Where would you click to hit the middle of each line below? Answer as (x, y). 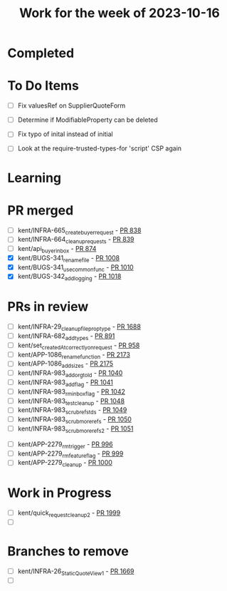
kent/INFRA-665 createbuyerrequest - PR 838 (79, 231)
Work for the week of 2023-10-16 (120, 13)
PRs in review (48, 307)
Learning (35, 178)
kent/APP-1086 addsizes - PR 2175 (65, 365)
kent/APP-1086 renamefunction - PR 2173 (74, 355)
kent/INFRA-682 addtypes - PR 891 (66, 336)
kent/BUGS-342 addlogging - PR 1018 (69, 277)
